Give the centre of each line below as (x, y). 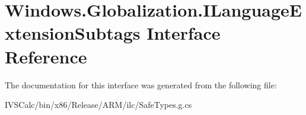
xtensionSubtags (73, 33)
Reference (46, 56)
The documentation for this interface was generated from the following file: (141, 84)
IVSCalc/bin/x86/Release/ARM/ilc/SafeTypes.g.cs (98, 105)
